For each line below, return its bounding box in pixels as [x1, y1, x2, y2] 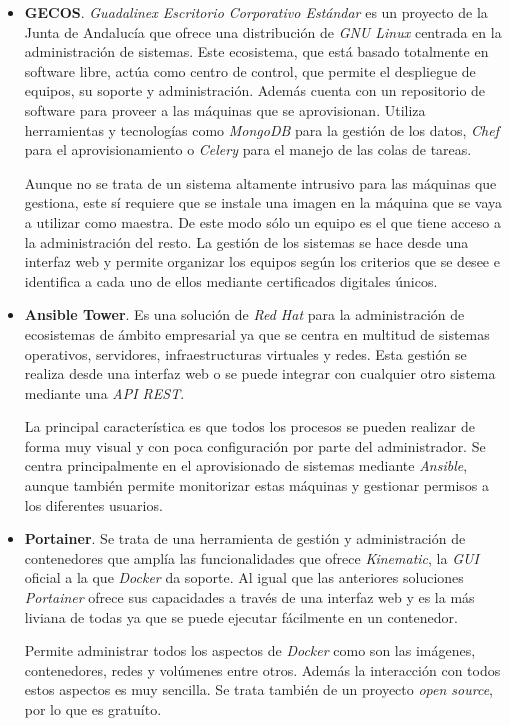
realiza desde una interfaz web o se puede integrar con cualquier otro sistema [24, 363, 496, 384]
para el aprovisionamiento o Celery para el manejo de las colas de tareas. [24, 139, 472, 160]
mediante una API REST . [24, 382, 185, 403]
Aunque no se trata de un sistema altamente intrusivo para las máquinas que [24, 172, 497, 193]
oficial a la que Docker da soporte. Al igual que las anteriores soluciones [24, 567, 464, 588]
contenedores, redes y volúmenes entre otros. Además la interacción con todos [24, 659, 501, 680]
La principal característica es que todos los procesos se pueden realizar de [24, 416, 475, 437]
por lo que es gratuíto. [24, 699, 162, 719]
